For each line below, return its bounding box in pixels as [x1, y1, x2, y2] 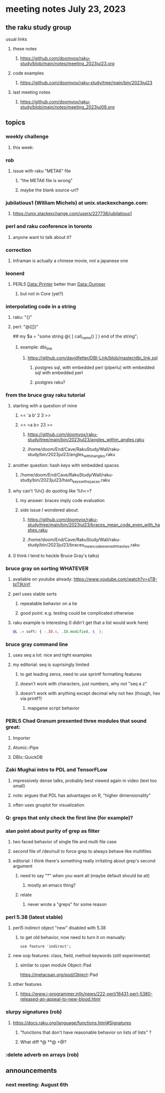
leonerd [5, 270, 25, 277]
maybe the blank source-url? [20, 187, 79, 193]
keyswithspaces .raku [72, 477, 110, 484]
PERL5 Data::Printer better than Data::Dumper [12, 281, 105, 287]
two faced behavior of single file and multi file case [12, 839, 117, 845]
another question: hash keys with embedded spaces [12, 463, 119, 468]
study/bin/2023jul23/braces [27, 542, 84, 547]
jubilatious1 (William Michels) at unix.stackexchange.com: [5, 199, 148, 206]
